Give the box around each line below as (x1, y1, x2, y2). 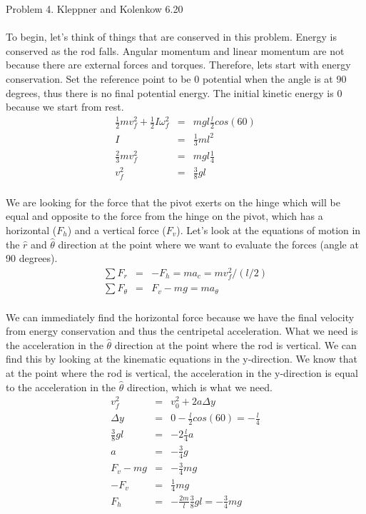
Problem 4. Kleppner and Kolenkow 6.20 (6, 1, 183, 16)
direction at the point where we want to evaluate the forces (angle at (58, 236, 359, 251)
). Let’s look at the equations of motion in (176, 223, 361, 238)
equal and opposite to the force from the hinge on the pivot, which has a (6, 208, 323, 223)
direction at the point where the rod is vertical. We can (114, 337, 357, 352)
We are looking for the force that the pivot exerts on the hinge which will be (6, 194, 340, 209)
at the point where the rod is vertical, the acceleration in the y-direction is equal (6, 366, 358, 381)
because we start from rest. (6, 99, 124, 114)
